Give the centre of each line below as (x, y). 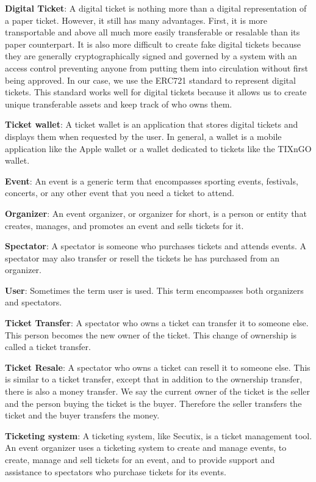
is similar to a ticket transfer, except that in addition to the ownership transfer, (154, 379)
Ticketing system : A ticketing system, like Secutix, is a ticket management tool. (159, 435)
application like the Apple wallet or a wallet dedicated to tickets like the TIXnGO (158, 148)
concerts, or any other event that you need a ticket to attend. (120, 193)
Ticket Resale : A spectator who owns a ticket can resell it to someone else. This (158, 367)
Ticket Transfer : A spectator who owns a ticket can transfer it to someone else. (157, 323)
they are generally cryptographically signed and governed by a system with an (151, 56)
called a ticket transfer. (48, 347)
